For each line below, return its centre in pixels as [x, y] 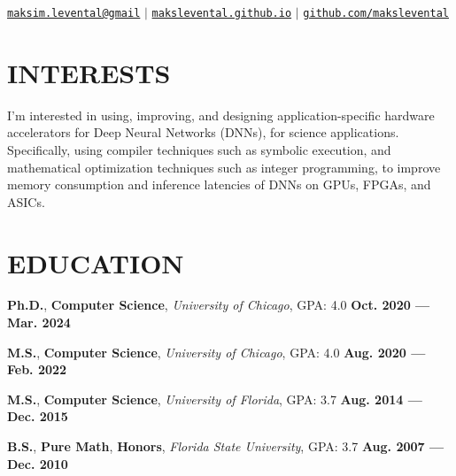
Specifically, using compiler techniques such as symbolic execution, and [199, 149]
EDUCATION [96, 262]
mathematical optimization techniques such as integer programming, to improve [224, 167]
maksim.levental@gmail [74, 13]
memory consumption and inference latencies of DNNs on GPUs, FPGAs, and [219, 184]
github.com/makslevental [376, 13]
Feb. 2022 [37, 369]
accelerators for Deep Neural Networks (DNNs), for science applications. [203, 132]
